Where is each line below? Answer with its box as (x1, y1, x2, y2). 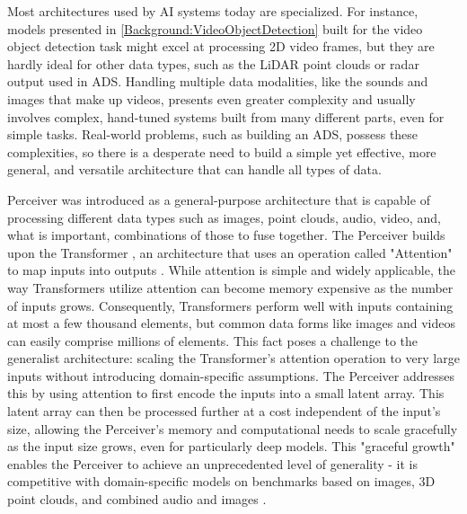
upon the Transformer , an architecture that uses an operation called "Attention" (7, 243, 453, 261)
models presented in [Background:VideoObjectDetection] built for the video (7, 19, 423, 38)
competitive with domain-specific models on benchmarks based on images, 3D (7, 472, 436, 491)
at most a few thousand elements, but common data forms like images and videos (7, 314, 455, 332)
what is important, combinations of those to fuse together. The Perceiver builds (7, 226, 445, 244)
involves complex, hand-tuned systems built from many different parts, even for (7, 107, 445, 126)
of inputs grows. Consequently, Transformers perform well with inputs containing (7, 296, 454, 315)
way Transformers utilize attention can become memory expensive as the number (7, 278, 454, 297)
